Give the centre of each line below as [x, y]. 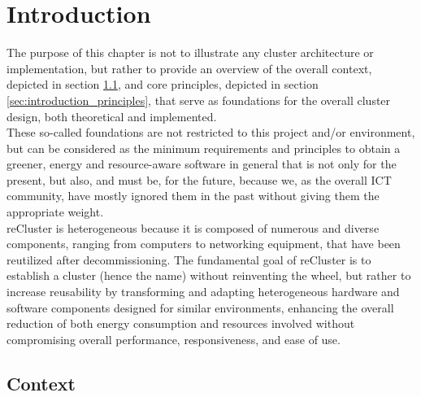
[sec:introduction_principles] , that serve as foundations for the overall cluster [199, 100]
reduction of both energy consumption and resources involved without [181, 323]
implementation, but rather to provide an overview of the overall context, [189, 68]
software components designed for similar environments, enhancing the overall [200, 307]
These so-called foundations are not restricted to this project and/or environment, [211, 132]
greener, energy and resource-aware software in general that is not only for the [202, 164]
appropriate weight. [55, 212]
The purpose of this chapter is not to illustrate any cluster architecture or [190, 52]
